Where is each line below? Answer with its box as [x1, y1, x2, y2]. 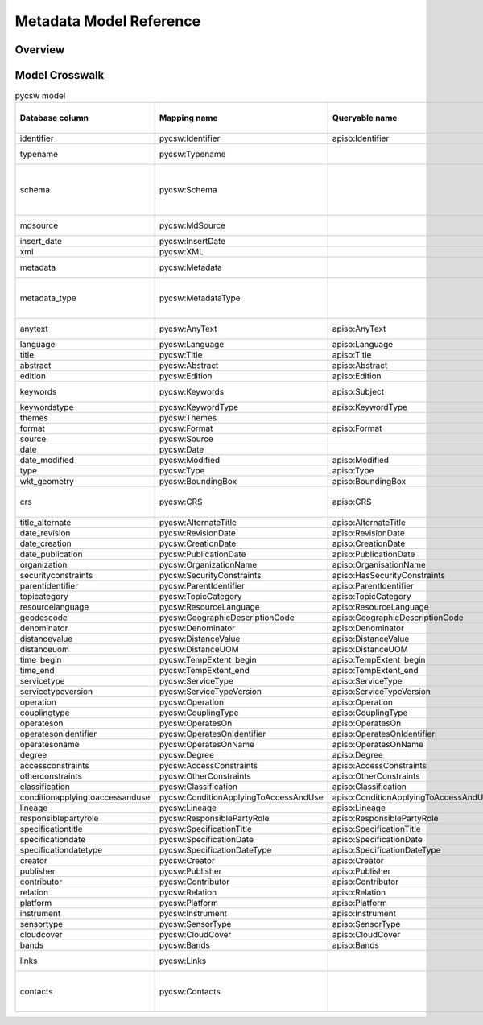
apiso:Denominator [332, 622, 404, 634]
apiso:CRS [332, 496, 372, 507]
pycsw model [14, 90, 66, 101]
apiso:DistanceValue [332, 633, 410, 644]
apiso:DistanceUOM [332, 644, 408, 655]
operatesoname [19, 739, 80, 750]
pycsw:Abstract [159, 360, 219, 371]
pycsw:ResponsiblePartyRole [159, 813, 270, 825]
